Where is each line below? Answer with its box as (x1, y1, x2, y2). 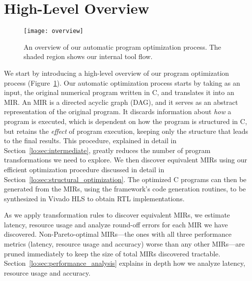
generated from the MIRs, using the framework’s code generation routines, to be (4, 184, 246, 194)
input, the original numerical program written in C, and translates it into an (4, 87, 234, 97)
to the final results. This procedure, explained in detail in (4, 135, 177, 146)
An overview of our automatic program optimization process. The (24, 41, 222, 52)
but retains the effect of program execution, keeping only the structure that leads (4, 125, 249, 136)
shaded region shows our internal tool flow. (24, 51, 153, 62)
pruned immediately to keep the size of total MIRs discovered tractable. (4, 248, 221, 258)
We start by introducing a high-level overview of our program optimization (4, 67, 229, 78)
